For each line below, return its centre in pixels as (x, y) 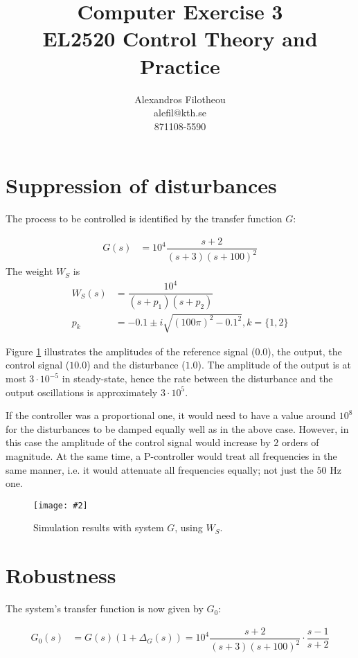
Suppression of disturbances (141, 185)
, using (189, 527)
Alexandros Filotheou (180, 99)
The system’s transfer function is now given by (105, 608)
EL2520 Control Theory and (180, 38)
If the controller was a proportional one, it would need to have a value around (171, 415)
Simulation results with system (99, 527)
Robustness (61, 575)
